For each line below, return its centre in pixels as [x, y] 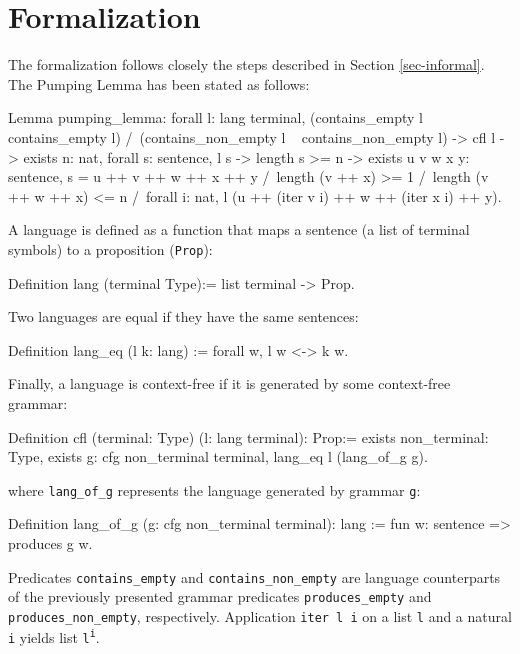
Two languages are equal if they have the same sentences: [183, 316]
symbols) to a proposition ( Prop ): [110, 248]
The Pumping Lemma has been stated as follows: [159, 83]
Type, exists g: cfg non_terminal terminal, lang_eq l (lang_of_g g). [218, 456]
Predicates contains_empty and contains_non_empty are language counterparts [254, 576]
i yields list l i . [54, 636]
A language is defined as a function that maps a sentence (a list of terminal [239, 229]
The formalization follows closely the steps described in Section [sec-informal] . [246, 64]
